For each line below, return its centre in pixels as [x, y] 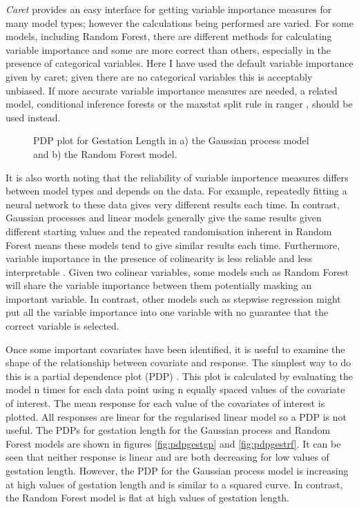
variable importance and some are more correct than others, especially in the [168, 49]
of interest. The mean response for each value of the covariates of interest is [165, 403]
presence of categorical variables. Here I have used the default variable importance [179, 63]
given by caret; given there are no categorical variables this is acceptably [159, 76]
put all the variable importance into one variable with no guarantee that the [167, 312]
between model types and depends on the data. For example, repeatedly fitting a [176, 191]
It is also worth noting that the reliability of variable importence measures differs [177, 177]
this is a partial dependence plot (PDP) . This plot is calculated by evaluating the [179, 376]
